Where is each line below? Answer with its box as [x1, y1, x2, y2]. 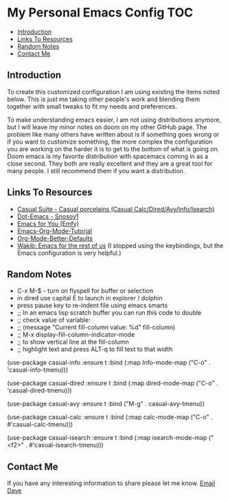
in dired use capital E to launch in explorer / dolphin [16, 294, 163, 302]
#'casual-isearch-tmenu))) [28, 441, 104, 449]
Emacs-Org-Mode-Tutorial [16, 227, 93, 235]
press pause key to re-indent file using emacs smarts [16, 301, 168, 310]
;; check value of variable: [16, 316, 91, 324]
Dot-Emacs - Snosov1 [16, 212, 79, 221]
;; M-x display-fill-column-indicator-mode [16, 331, 135, 339]
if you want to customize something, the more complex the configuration [7, 137, 213, 146]
